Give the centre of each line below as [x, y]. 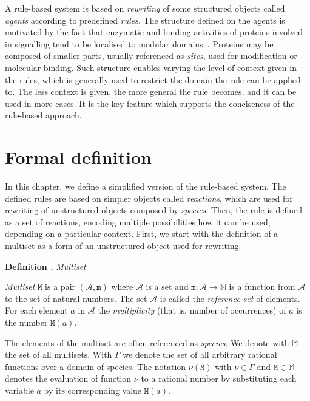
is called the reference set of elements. [230, 298]
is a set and [167, 286]
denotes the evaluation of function [68, 378]
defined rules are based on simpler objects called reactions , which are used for [149, 198]
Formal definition [78, 157]
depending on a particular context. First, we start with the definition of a [142, 234]
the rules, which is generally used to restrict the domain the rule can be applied [153, 79]
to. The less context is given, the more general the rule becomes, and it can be [151, 91]
